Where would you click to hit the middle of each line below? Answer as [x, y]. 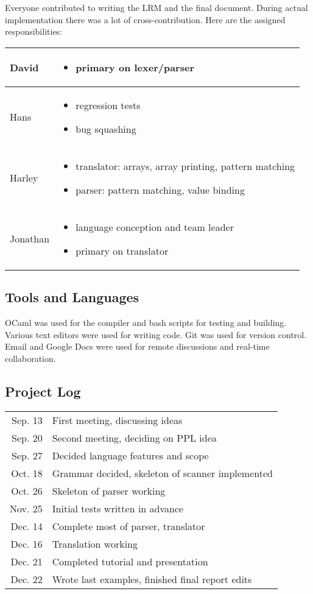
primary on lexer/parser [135, 67]
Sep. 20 [27, 437]
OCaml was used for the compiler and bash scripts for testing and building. [146, 322]
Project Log [43, 391]
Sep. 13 [27, 420]
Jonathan [30, 239]
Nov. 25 [26, 508]
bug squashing [106, 129]
